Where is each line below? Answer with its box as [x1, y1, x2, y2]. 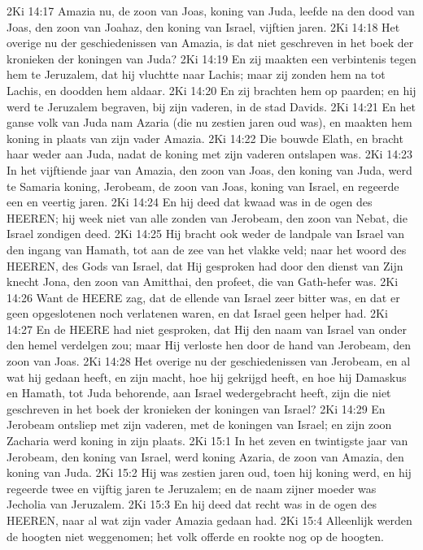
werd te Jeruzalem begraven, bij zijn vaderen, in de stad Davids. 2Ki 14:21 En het [7, 97, 416, 115]
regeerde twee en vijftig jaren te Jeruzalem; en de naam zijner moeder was [7, 479, 377, 496]
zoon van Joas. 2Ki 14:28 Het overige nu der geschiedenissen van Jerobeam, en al [7, 353, 411, 370]
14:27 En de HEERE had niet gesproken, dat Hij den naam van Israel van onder [7, 320, 408, 337]
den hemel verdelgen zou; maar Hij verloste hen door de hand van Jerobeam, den [7, 336, 412, 353]
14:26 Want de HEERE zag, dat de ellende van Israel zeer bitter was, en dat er [7, 288, 400, 305]
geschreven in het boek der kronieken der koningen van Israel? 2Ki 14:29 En [7, 400, 386, 417]
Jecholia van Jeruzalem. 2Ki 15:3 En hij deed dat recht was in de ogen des [7, 496, 377, 513]
